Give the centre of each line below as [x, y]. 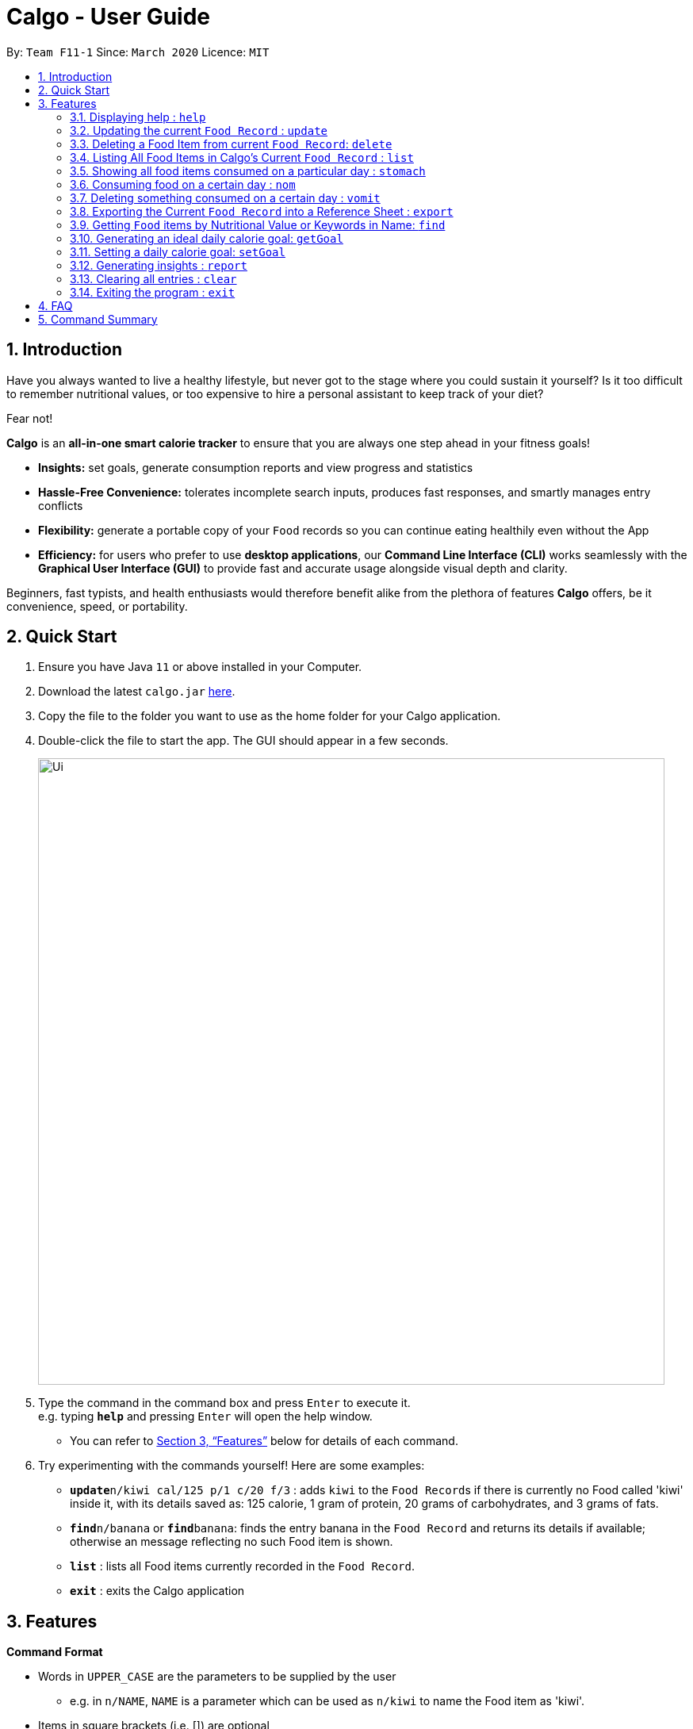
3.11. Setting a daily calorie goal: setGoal [178, 251]
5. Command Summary [98, 319]
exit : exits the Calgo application [157, 1591]
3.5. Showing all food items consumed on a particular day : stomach [248, 171]
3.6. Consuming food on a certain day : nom [183, 184]
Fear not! [30, 418]
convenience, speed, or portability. [97, 606]
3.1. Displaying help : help [138, 117]
